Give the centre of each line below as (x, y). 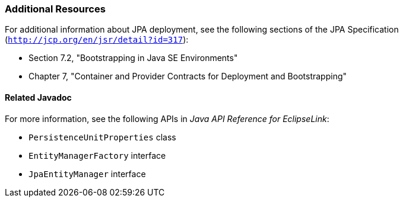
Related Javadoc (38, 97)
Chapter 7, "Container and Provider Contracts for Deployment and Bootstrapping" (188, 76)
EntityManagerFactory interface (97, 155)
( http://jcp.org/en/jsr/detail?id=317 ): (97, 40)
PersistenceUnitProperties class (102, 137)
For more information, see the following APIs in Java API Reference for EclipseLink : (167, 118)
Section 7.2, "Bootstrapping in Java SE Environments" (133, 58)
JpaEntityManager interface (87, 174)
